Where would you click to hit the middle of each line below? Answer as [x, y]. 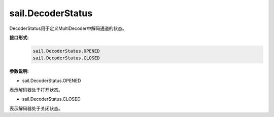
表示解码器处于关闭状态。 [36, 108]
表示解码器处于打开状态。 [36, 90]
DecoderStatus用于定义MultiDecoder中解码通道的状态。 [68, 28]
